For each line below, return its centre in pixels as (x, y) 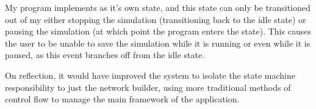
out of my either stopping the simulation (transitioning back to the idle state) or (156, 19)
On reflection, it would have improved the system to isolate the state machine (150, 75)
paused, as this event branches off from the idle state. (105, 55)
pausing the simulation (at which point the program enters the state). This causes (158, 31)
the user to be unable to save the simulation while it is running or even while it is (158, 43)
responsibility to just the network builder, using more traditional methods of (148, 87)
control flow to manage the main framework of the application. (122, 99)
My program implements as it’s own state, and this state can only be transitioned (158, 7)
